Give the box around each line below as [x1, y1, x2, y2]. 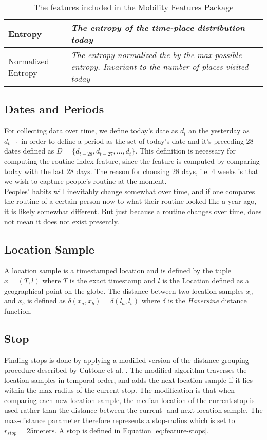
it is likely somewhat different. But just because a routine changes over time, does [4, 205, 262, 216]
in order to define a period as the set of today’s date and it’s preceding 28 [21, 135, 254, 146]
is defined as [27, 295, 66, 306]
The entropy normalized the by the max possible [71, 49, 242, 61]
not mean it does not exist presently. [4, 216, 119, 226]
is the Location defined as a [162, 275, 249, 285]
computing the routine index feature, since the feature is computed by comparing [4, 155, 260, 166]
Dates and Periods [4, 101, 104, 117]
